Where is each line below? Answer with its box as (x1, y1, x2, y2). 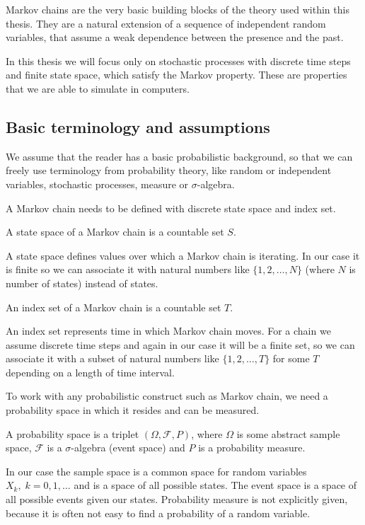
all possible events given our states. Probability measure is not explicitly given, (6, 492, 348, 507)
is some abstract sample (236, 426, 340, 441)
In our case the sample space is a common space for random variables (6, 463, 307, 478)
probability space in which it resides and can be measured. (6, 403, 260, 417)
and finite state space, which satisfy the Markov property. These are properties (6, 67, 347, 82)
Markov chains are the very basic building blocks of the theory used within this (6, 2, 349, 16)
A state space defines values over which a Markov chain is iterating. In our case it (6, 248, 360, 262)
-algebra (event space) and (71, 440, 185, 455)
